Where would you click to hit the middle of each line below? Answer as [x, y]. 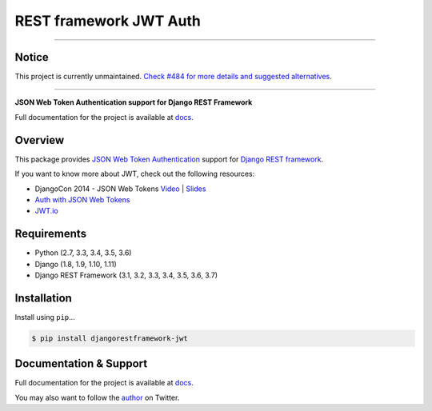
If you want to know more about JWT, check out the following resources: [135, 174]
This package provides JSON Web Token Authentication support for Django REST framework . [169, 159]
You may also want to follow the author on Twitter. [97, 397]
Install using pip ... [45, 317]
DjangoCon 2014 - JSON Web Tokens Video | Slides [120, 189]
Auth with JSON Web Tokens [82, 199]
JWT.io [47, 211]
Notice [32, 57]
